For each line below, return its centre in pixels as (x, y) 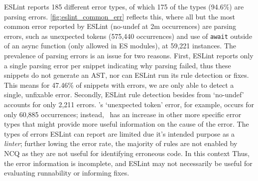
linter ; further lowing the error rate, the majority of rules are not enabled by (121, 143)
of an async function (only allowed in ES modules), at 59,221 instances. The (120, 46)
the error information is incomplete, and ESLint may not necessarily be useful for (128, 163)
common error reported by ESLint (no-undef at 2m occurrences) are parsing (120, 26)
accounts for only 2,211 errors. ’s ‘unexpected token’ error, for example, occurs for (129, 104)
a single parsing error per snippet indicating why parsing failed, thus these (118, 65)
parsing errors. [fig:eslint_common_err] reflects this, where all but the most (120, 16)
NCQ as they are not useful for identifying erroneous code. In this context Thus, (127, 153)
